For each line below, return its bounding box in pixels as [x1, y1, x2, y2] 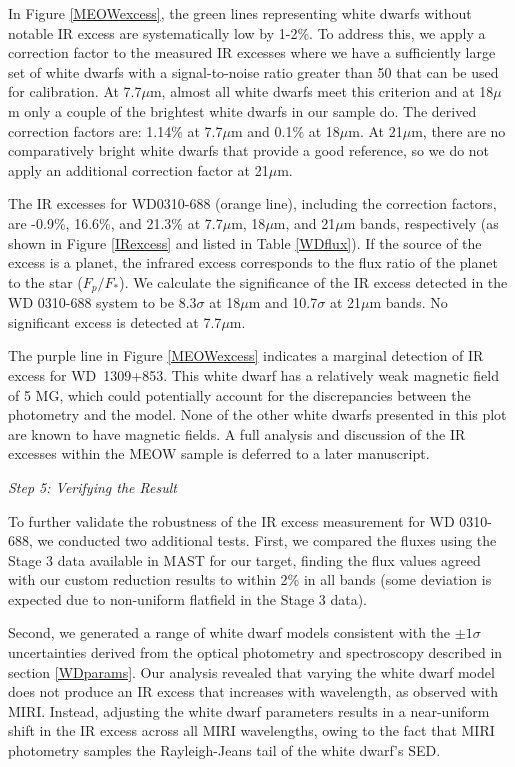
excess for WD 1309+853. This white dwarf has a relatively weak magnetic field [8, 364, 499, 385]
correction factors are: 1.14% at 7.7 [8, 120, 223, 141]
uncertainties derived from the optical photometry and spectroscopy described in [8, 642, 503, 663]
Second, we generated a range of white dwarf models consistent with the [8, 622, 451, 643]
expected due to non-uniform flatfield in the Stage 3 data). [8, 588, 368, 609]
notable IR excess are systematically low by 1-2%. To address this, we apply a [8, 22, 486, 43]
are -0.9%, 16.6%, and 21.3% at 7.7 [8, 212, 223, 233]
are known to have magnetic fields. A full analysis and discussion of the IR [8, 423, 466, 444]
